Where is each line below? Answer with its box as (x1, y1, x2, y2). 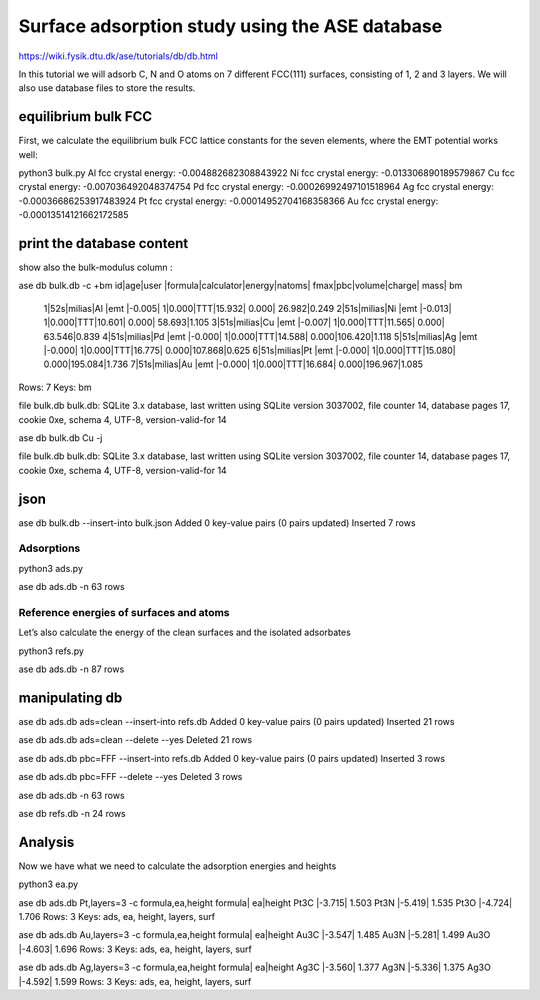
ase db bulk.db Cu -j (18, 432, 103, 444)
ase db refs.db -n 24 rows (18, 808, 126, 819)
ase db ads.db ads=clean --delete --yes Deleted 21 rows (18, 734, 253, 746)
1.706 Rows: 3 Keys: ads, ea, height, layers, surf (18, 911, 215, 923)
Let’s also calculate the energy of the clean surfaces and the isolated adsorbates (18, 626, 352, 639)
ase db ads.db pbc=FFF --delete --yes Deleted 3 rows (18, 771, 243, 783)
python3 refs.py (18, 645, 85, 657)
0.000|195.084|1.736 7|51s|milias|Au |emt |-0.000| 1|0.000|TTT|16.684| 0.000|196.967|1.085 (43, 358, 424, 370)
